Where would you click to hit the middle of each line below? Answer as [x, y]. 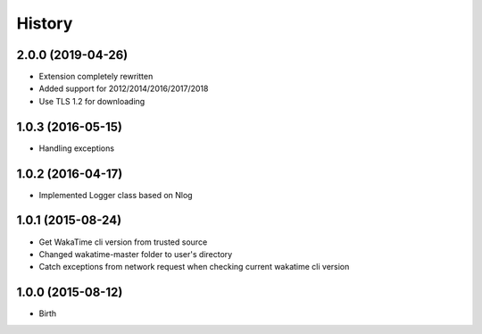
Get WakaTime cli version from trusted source [123, 242]
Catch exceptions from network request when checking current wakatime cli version [194, 267]
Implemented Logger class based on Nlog [116, 195]
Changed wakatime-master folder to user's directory [136, 254]
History [45, 23]
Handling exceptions [77, 148]
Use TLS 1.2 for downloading [92, 101]
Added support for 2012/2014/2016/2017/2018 [124, 88]
